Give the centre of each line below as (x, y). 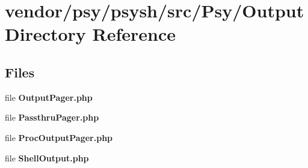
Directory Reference (91, 34)
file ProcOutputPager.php (59, 137)
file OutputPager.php (49, 97)
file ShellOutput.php (47, 157)
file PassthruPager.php (52, 117)
